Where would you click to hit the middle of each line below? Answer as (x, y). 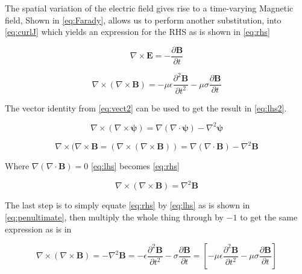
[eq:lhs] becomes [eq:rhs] (135, 166)
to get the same (269, 217)
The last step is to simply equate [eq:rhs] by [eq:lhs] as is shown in (127, 205)
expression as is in (38, 229)
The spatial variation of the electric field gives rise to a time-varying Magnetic (149, 8)
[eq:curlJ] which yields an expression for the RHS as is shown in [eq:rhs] (137, 32)
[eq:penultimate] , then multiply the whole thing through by (114, 217)
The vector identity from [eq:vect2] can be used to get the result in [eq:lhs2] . (146, 107)
